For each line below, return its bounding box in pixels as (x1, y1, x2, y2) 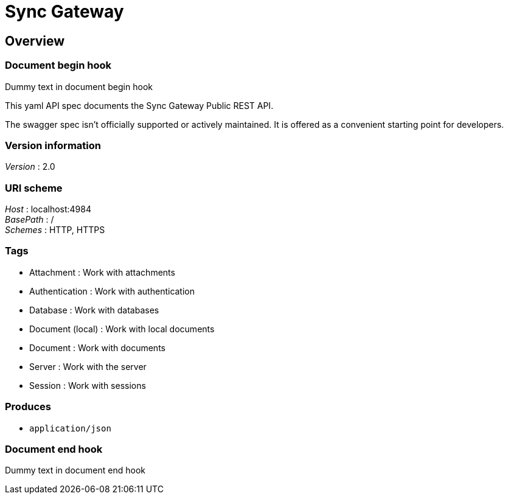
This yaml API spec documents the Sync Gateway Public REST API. (5, 100, 274, 111)
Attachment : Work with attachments (29, 267, 175, 277)
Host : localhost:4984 (5, 204, 91, 215)
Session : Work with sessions (29, 380, 146, 391)
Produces (5, 400, 51, 413)
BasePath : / (5, 214, 54, 225)
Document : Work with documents (29, 342, 165, 353)
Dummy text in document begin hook (5, 81, 153, 92)
